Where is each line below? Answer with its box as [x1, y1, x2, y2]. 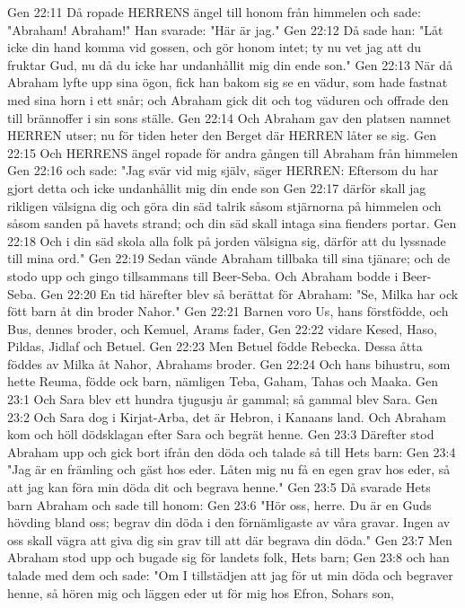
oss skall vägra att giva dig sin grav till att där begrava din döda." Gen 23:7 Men [7, 530, 452, 549]
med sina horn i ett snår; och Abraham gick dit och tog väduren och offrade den [7, 90, 449, 109]
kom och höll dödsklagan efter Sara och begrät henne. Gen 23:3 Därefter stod [7, 425, 434, 444]
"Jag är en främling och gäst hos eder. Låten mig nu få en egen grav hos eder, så [7, 460, 451, 479]
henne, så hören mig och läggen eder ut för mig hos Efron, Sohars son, [7, 583, 394, 602]
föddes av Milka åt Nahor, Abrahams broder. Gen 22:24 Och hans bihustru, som [7, 354, 451, 373]
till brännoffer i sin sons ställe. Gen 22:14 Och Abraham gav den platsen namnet [7, 108, 452, 127]
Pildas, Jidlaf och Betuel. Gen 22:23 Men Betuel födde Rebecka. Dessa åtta [7, 337, 423, 356]
